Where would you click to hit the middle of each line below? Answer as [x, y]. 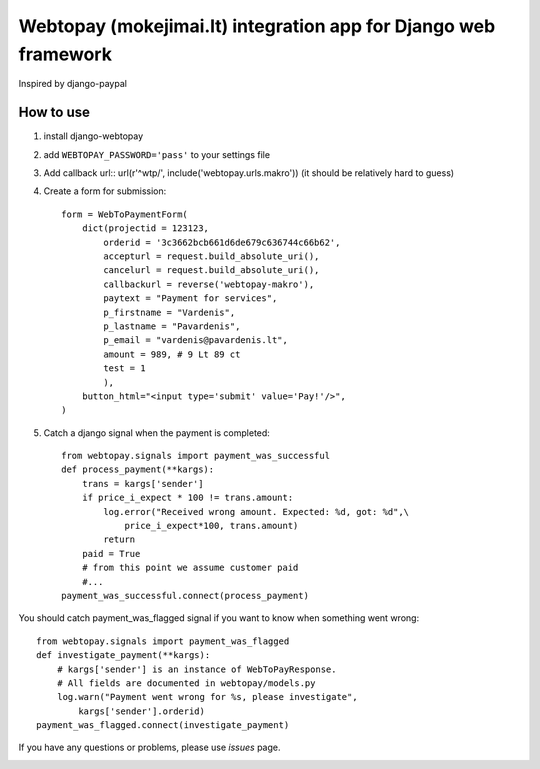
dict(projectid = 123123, [145, 228]
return [119, 539]
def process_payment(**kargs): [138, 469]
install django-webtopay [93, 136]
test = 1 [124, 368]
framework [65, 54]
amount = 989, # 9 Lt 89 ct [172, 354]
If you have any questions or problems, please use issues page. [149, 747]
